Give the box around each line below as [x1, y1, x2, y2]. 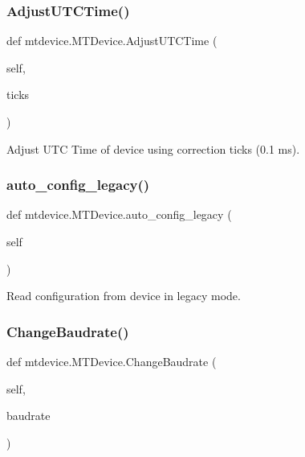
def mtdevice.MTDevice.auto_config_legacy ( [6, 206, 232, 223]
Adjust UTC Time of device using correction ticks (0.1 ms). [6, 140, 300, 157]
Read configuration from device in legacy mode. [6, 287, 241, 304]
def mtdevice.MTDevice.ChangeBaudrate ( [6, 353, 217, 369]
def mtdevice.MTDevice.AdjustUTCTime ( [6, 32, 218, 49]
